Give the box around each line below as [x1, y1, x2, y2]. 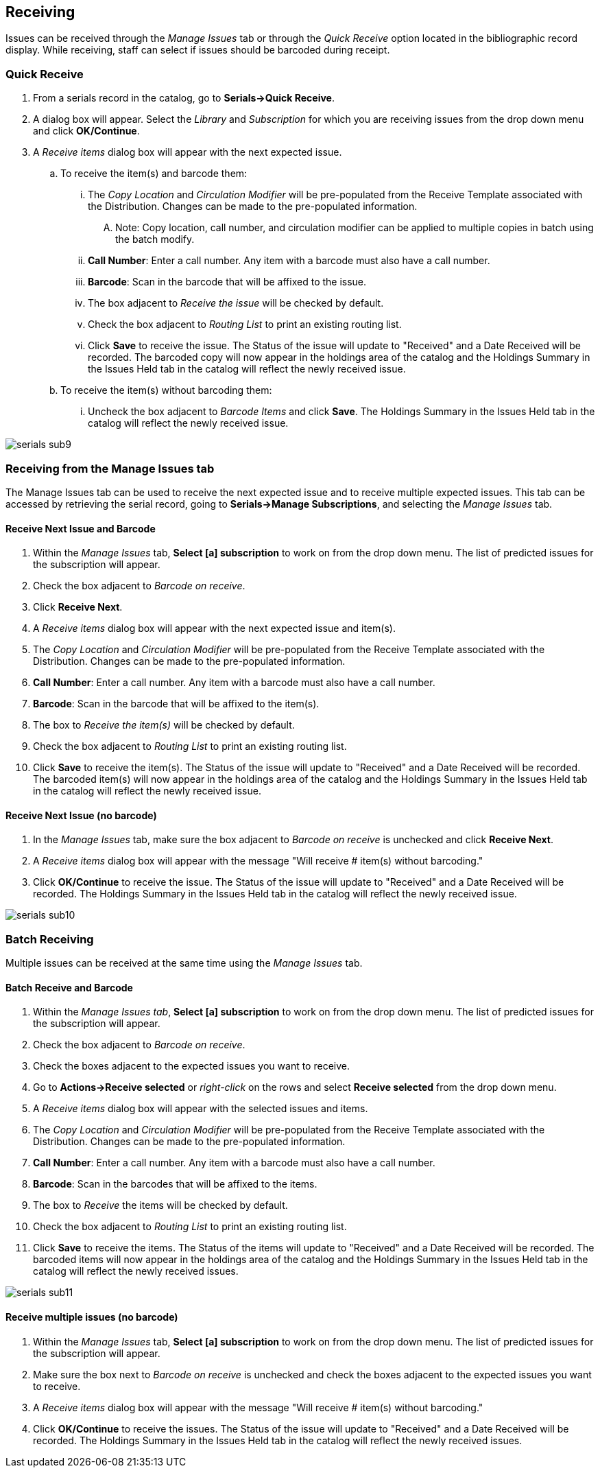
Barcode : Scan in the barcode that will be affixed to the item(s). [33, 698, 320, 710]
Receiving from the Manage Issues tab [5, 461, 215, 475]
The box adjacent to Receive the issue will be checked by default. [88, 297, 384, 309]
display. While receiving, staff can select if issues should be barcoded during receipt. [5, 44, 390, 56]
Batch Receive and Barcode [5, 981, 133, 993]
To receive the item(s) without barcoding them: [60, 384, 272, 397]
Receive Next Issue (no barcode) [5, 809, 157, 821]
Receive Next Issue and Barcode [5, 522, 156, 534]
